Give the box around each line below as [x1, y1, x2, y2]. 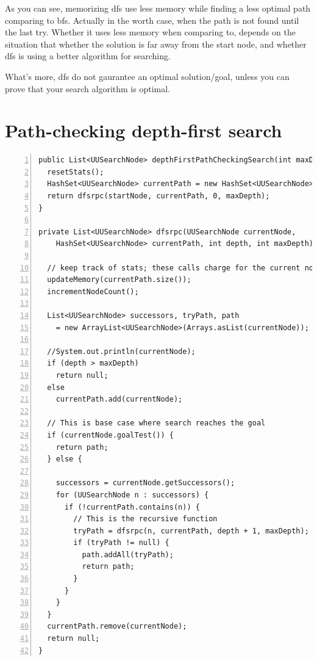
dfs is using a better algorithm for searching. [5, 49, 171, 62]
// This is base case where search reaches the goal [47, 419, 266, 428]
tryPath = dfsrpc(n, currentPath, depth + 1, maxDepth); [73, 526, 309, 535]
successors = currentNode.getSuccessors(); [55, 479, 235, 488]
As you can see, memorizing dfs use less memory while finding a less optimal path [5, 2, 311, 14]
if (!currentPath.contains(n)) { [64, 502, 200, 511]
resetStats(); [47, 167, 104, 176]
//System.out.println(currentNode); [47, 347, 196, 356]
